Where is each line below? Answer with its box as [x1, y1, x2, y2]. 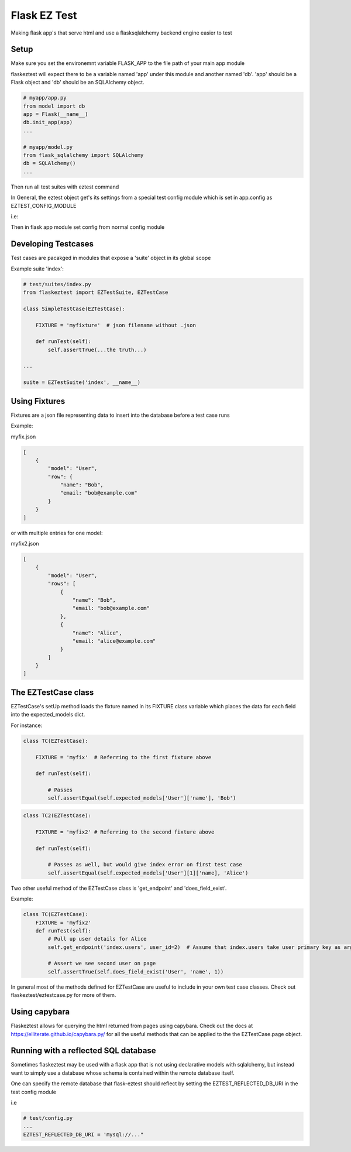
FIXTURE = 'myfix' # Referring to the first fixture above [35, 754, 212, 760]
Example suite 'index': [11, 265, 64, 272]
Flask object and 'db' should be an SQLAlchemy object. [11, 79, 144, 86]
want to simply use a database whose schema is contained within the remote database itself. [11, 1069, 235, 1076]
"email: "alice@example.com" [72, 637, 156, 644]
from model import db [23, 102, 85, 109]
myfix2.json [11, 540, 39, 547]
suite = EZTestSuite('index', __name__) [23, 379, 140, 386]
